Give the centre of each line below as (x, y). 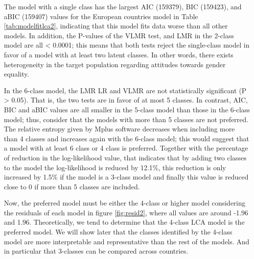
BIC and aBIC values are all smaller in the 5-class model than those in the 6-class (127, 109)
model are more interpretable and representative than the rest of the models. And (127, 241)
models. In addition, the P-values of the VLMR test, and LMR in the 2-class (119, 35)
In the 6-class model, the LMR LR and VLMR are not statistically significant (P (125, 90)
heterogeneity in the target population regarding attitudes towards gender (115, 64)
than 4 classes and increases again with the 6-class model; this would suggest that (127, 138)
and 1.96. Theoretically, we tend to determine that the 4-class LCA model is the (124, 222)
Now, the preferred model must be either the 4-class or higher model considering (125, 203)
